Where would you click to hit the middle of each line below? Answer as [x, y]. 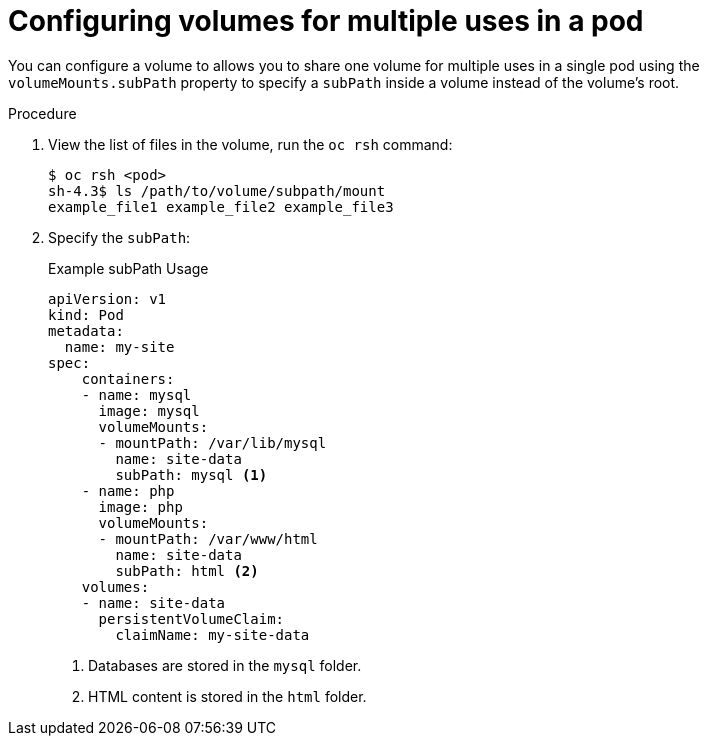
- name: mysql [136, 394]
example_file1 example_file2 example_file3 [221, 206]
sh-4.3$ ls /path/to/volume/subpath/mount [217, 190]
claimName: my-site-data [212, 634]
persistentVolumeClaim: [191, 618]
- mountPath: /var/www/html [208, 538]
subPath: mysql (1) [191, 474]
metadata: [86, 330]
